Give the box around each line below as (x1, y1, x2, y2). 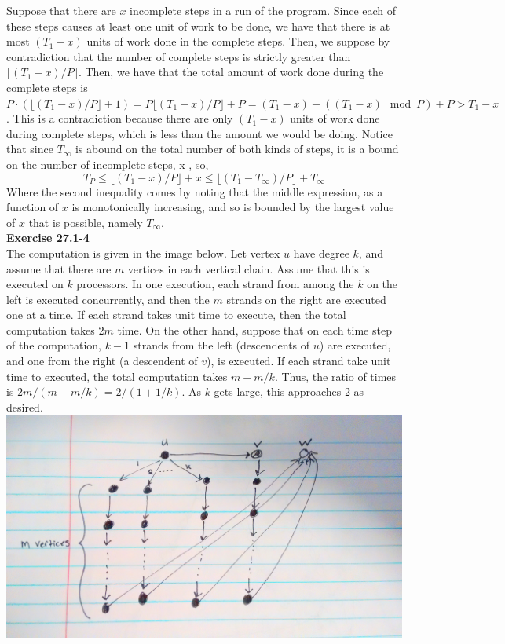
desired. (6, 398, 43, 415)
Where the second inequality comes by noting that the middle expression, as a (6, 183, 383, 199)
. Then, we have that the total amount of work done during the (78, 64, 384, 80)
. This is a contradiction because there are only (6, 110, 233, 126)
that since (6, 141, 53, 157)
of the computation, (6, 337, 101, 353)
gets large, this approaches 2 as (214, 383, 364, 400)
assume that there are (6, 260, 112, 276)
